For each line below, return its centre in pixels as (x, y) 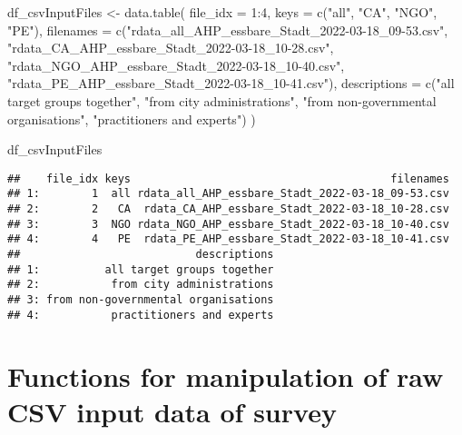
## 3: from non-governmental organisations (141, 300)
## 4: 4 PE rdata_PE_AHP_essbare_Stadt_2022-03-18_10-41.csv (228, 239)
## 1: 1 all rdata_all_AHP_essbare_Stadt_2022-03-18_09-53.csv (228, 194)
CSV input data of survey (172, 411)
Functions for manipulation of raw (226, 376)
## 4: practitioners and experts (141, 315)
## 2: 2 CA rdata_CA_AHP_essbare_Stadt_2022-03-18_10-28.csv (228, 209)
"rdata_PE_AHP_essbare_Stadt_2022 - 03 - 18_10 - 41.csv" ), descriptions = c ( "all (231, 83)
